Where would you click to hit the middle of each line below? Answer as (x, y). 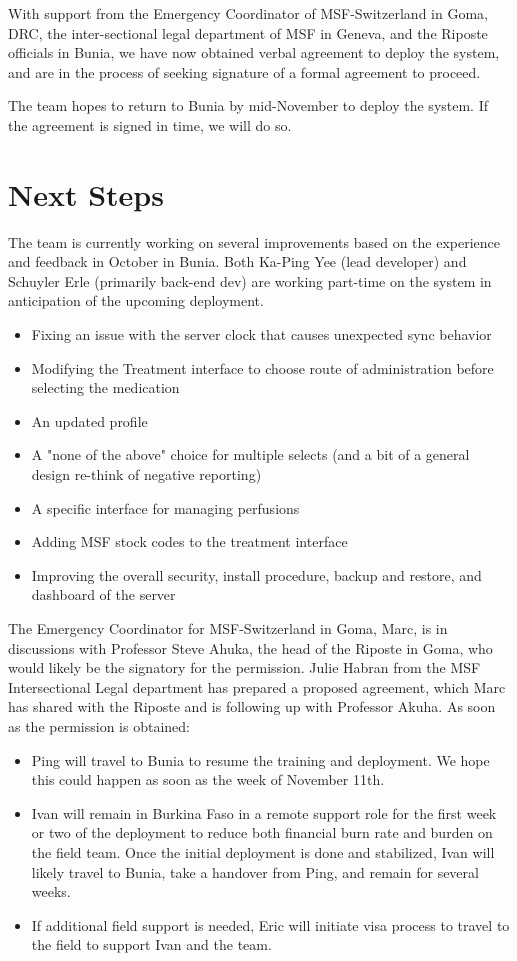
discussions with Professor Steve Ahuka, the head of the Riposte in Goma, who (250, 647)
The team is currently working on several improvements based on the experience (254, 241)
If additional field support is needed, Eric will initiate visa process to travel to (270, 924)
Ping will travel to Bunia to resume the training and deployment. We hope (260, 759)
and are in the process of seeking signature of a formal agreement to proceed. (244, 71)
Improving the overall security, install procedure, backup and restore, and (256, 574)
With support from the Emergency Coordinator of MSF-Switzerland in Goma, (248, 13)
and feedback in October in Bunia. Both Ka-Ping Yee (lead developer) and (237, 261)
